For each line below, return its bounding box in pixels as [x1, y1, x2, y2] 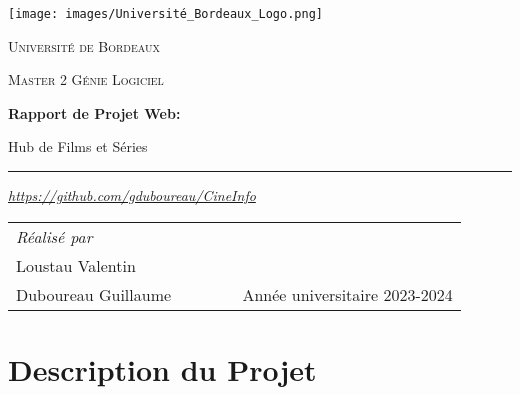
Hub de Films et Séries [8, 136, 148, 157]
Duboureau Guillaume [16, 282, 172, 306]
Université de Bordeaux [8, 35, 160, 56]
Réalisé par [16, 224, 93, 248]
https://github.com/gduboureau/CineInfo [8, 185, 256, 206]
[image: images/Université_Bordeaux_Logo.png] [8, 7, 323, 21]
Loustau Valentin [16, 253, 136, 277]
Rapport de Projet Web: [8, 102, 181, 123]
